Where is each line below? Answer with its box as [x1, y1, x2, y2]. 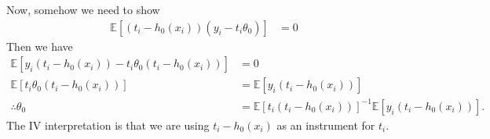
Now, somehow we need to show [6, 2, 160, 17]
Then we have [6, 37, 73, 54]
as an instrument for [276, 116, 375, 133]
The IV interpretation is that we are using [6, 116, 210, 133]
